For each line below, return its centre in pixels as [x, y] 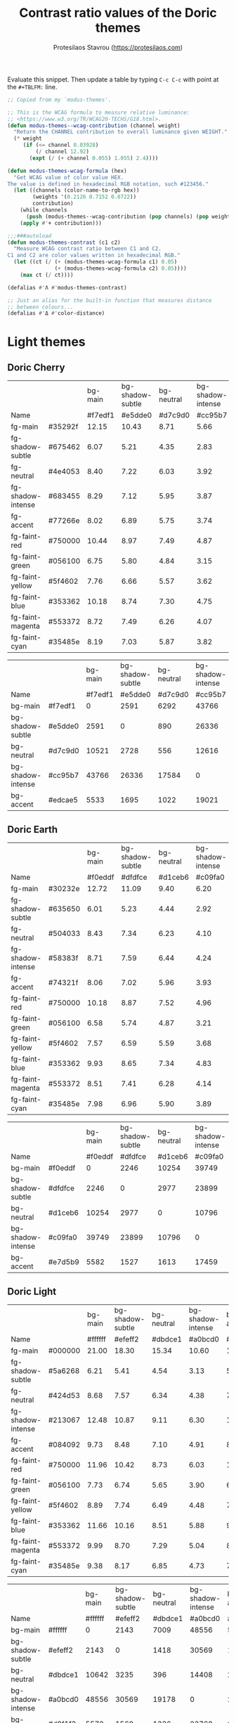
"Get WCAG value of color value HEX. [69, 177]
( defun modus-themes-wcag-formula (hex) [67, 171]
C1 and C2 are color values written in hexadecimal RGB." [94, 255]
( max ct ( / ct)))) [47, 275]
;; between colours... [40, 307]
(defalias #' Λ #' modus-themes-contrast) [67, 287]
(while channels [44, 210]
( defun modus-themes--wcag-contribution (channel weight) [94, 125]
